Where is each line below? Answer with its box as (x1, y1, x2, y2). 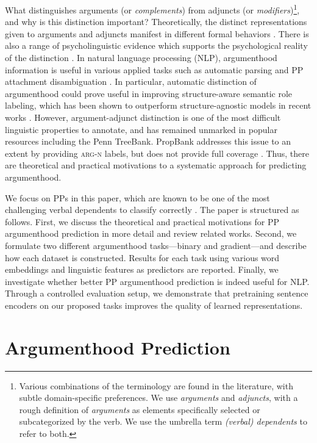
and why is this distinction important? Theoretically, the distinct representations (5, 15, 307, 28)
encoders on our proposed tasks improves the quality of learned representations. (5, 298, 303, 311)
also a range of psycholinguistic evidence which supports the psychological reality (5, 39, 308, 52)
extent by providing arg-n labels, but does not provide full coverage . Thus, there (5, 146, 309, 159)
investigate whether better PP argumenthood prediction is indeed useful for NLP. (5, 275, 310, 287)
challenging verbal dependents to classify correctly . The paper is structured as (5, 203, 299, 216)
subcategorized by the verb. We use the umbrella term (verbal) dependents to (19, 415, 307, 428)
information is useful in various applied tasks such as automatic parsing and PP (5, 63, 304, 76)
